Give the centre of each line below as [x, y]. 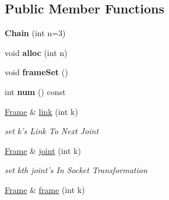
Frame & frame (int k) [45, 189]
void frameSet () [36, 72]
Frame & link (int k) [41, 111]
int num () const [35, 91]
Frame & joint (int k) [43, 150]
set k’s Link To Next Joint [52, 131]
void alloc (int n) [36, 52]
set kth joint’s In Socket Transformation [76, 170]
